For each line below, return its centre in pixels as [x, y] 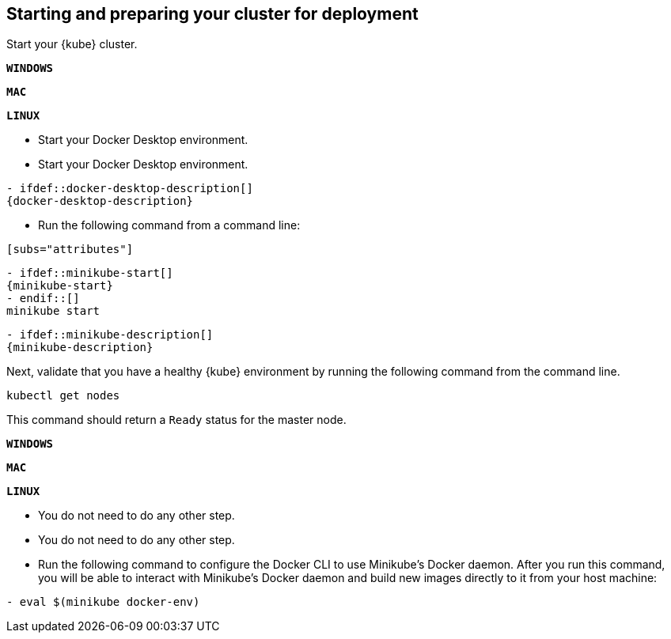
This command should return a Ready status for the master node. [176, 420]
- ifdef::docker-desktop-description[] [130, 189]
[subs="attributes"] [70, 250]
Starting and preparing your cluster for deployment [212, 14]
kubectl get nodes [63, 396]
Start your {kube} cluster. [72, 44]
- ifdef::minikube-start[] [90, 273]
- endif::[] [43, 299]
